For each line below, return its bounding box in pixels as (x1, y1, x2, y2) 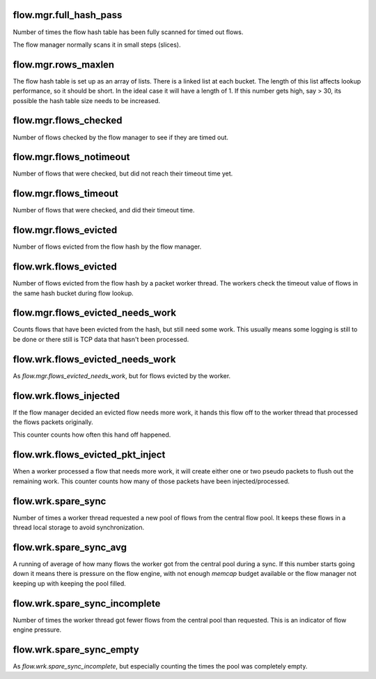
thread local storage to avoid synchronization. (13, 523, 145, 531)
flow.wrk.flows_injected (13, 390, 120, 402)
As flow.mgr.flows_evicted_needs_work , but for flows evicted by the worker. (13, 371, 231, 380)
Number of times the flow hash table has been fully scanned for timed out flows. (13, 28, 244, 36)
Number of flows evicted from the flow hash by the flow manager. (13, 242, 202, 251)
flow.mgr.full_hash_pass (13, 9, 123, 21)
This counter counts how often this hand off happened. (13, 430, 171, 439)
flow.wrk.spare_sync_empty (13, 643, 139, 655)
